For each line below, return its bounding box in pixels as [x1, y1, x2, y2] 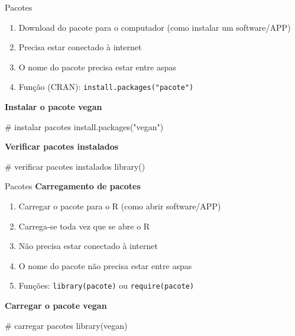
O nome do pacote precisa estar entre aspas [18, 60, 176, 73]
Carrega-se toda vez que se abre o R [18, 219, 150, 232]
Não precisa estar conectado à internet [18, 240, 158, 252]
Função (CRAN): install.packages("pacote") [18, 80, 194, 93]
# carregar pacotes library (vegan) [5, 319, 128, 331]
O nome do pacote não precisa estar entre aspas [18, 259, 192, 272]
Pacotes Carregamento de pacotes [5, 180, 141, 192]
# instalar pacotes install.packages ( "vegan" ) [5, 120, 164, 133]
